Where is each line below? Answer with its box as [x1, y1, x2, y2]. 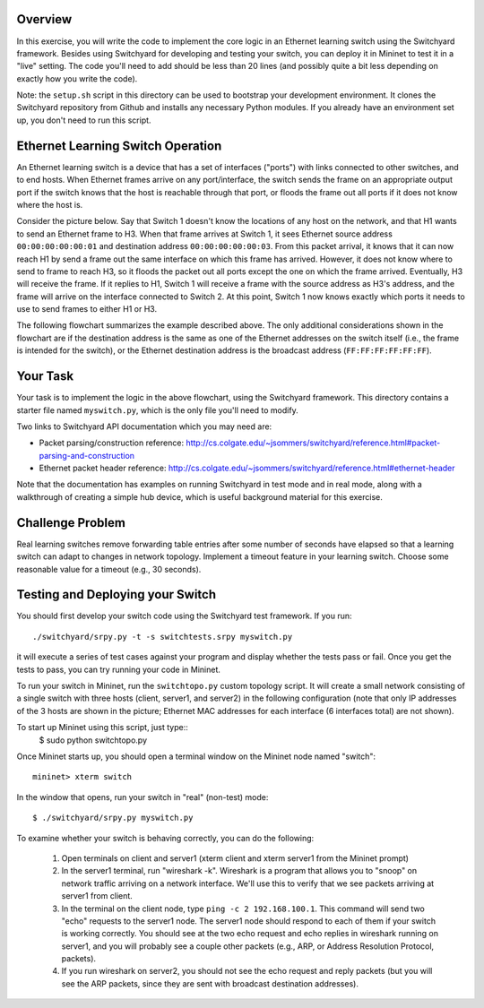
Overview [16, 12, 73, 27]
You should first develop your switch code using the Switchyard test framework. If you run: [16, 610, 353, 622]
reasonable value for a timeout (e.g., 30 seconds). [16, 564, 202, 574]
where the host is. [16, 199, 83, 210]
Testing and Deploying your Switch [16, 587, 217, 602]
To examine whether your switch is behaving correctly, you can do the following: [16, 832, 315, 843]
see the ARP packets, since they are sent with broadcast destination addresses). [61, 978, 359, 989]
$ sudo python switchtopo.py [39, 735, 148, 745]
